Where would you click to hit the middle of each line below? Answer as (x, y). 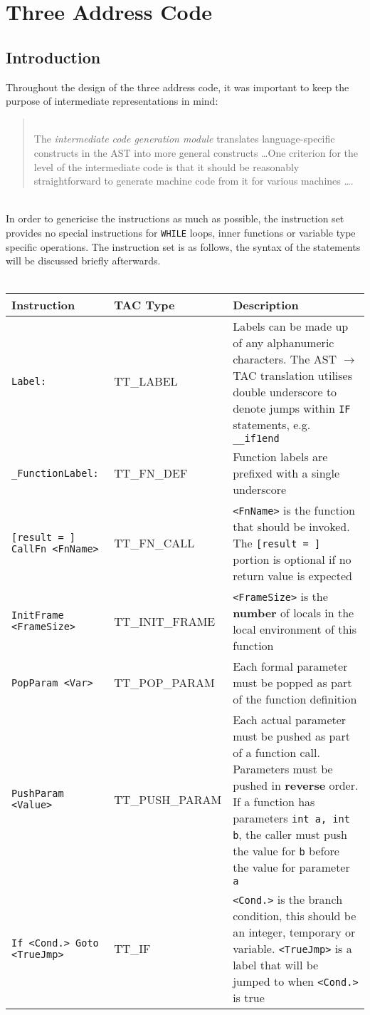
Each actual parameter (290, 720)
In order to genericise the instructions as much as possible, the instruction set (175, 218)
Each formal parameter (290, 666)
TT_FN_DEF (151, 473)
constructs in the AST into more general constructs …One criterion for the (196, 152)
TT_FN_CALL (154, 543)
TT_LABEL (146, 381)
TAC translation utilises (293, 376)
